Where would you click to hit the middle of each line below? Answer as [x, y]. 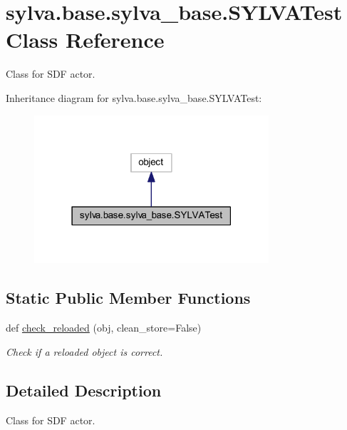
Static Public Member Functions [128, 298]
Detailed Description [84, 390]
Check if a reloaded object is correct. [84, 351]
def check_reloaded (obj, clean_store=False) [104, 328]
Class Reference [85, 40]
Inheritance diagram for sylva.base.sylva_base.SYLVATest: [134, 97]
